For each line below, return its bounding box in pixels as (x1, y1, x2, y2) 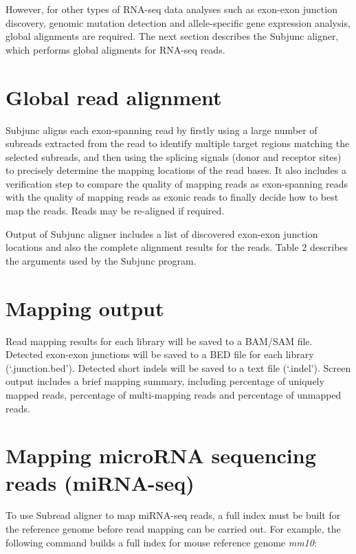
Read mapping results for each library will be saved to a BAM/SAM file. (5, 333, 313, 348)
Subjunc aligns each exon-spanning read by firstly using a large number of (5, 122, 318, 137)
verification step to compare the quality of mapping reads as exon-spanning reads (5, 176, 348, 190)
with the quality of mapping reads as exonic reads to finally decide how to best (5, 190, 339, 204)
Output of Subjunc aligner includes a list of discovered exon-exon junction (5, 226, 318, 241)
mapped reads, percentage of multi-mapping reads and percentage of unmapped (5, 387, 342, 401)
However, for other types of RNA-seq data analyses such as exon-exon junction (5, 2, 337, 16)
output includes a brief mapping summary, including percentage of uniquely (5, 374, 324, 388)
